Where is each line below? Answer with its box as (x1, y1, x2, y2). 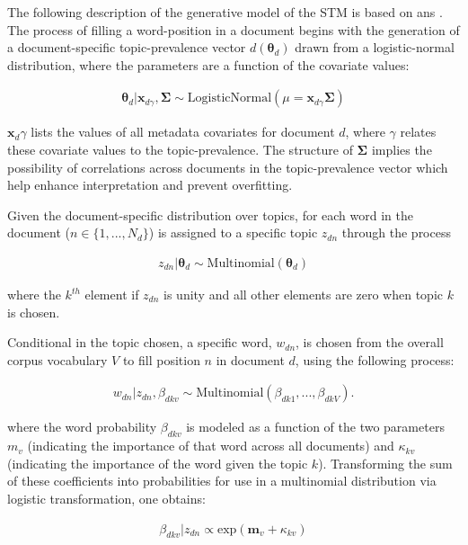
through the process (341, 223, 451, 242)
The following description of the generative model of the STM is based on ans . (7, 3, 443, 21)
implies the (371, 140, 432, 158)
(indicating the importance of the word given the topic (7, 453, 308, 472)
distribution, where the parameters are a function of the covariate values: (7, 55, 410, 74)
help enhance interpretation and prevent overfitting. (7, 175, 293, 194)
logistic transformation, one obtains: (7, 488, 206, 507)
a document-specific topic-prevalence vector (7, 38, 246, 57)
